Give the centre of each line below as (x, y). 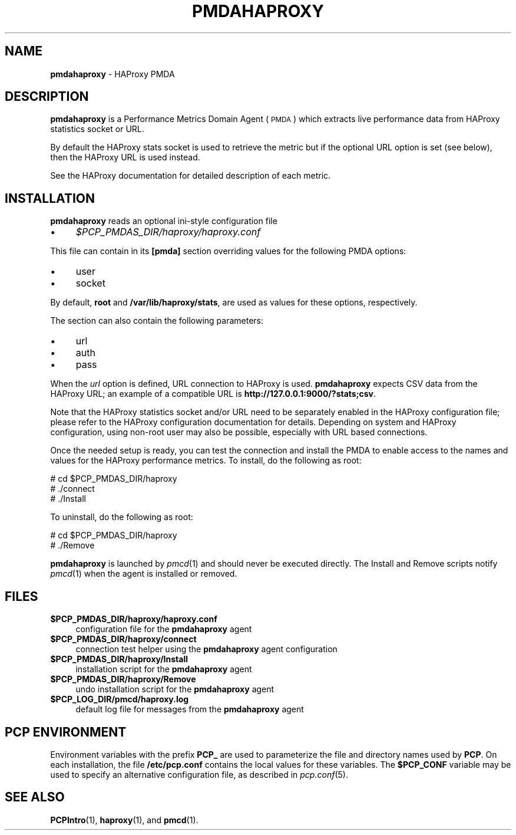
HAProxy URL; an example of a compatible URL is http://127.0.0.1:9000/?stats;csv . (213, 394)
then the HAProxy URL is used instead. (125, 157)
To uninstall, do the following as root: (122, 517)
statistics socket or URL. (97, 129)
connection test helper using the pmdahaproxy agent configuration (206, 649)
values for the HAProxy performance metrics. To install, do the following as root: (206, 461)
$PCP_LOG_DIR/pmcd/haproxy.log (120, 699)
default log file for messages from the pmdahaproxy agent (190, 709)
